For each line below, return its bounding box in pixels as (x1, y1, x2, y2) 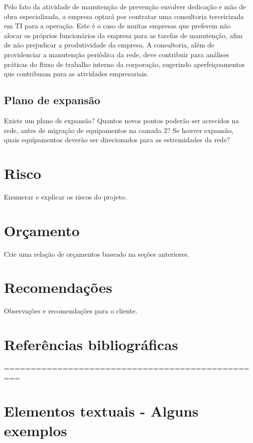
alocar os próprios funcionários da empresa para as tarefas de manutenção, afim (4, 30, 243, 40)
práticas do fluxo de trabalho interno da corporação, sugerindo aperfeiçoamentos (4, 59, 245, 69)
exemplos (4, 420, 67, 440)
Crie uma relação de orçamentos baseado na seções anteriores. (4, 248, 189, 259)
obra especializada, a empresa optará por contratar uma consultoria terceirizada (4, 11, 244, 21)
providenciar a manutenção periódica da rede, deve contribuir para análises (4, 49, 230, 59)
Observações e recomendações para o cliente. (4, 306, 138, 316)
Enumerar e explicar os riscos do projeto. (4, 191, 127, 201)
